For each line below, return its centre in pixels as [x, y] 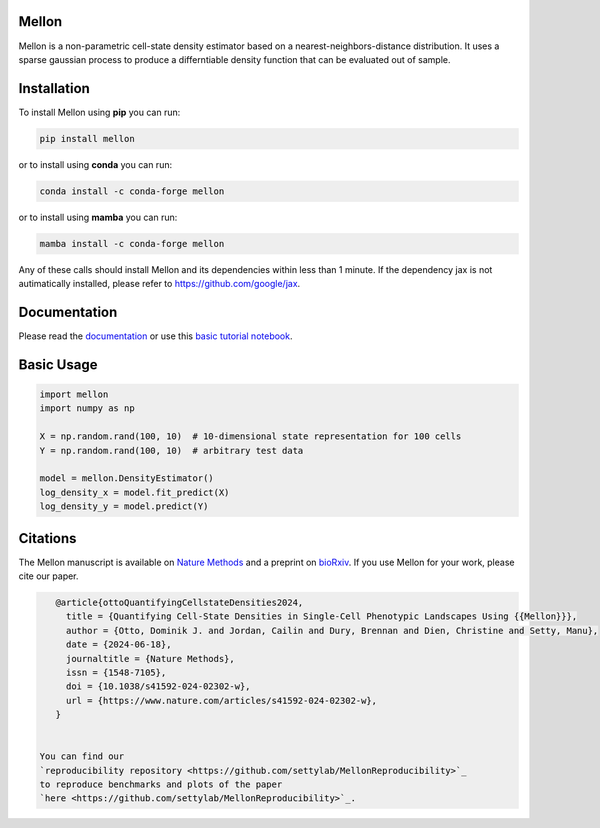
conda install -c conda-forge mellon [132, 191]
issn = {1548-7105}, [116, 672]
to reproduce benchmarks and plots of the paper [161, 784]
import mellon [74, 394]
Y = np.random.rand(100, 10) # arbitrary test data [171, 450]
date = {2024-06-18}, [118, 644]
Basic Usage [58, 364]
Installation [54, 88]
